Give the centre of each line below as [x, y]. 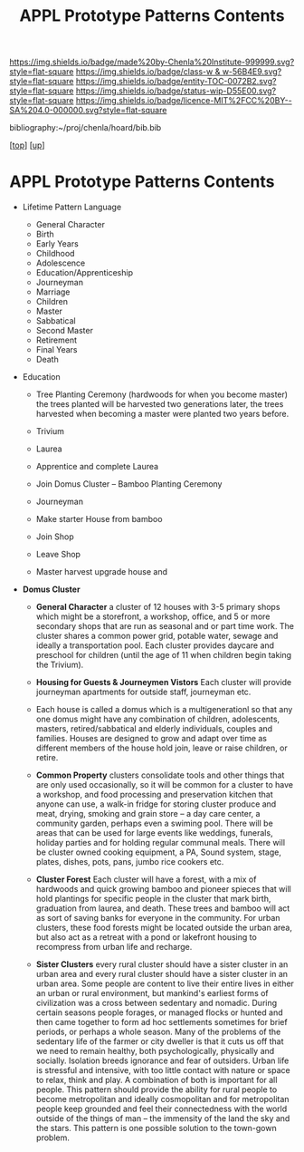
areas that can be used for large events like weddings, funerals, [154, 833]
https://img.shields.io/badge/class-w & [148, 72]
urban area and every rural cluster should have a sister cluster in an [161, 974]
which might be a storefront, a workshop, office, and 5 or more [153, 616]
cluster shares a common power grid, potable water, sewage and [157, 636]
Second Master [64, 331]
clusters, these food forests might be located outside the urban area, [164, 928]
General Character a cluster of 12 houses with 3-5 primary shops [158, 607]
